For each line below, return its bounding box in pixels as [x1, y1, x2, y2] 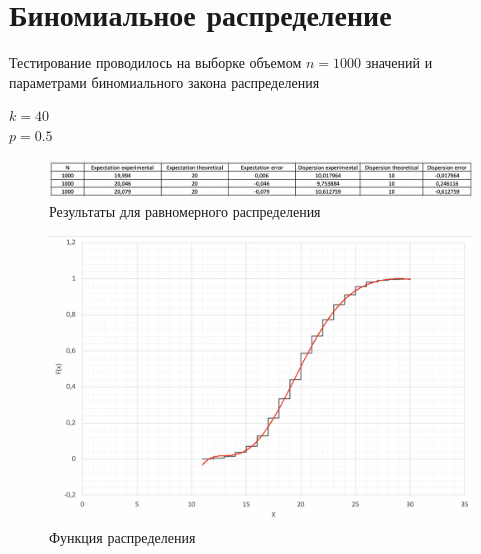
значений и [365, 52, 433, 73]
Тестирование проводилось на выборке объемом [9, 52, 302, 73]
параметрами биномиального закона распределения [9, 71, 320, 92]
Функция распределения [49, 526, 196, 547]
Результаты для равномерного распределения [49, 201, 321, 222]
